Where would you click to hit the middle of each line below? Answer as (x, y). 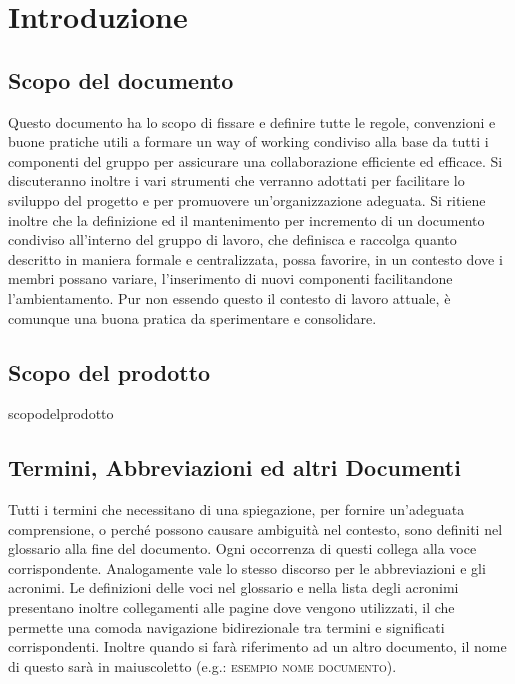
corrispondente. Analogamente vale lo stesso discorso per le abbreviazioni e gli (247, 567)
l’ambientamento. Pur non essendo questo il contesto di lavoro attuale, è (229, 297)
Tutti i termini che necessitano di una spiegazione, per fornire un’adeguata (236, 509)
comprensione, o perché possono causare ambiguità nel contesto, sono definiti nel (255, 528)
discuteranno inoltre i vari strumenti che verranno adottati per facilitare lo (236, 180)
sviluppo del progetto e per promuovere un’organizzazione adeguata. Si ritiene (247, 199)
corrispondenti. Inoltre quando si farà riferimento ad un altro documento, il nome (257, 646)
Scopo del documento (121, 79)
